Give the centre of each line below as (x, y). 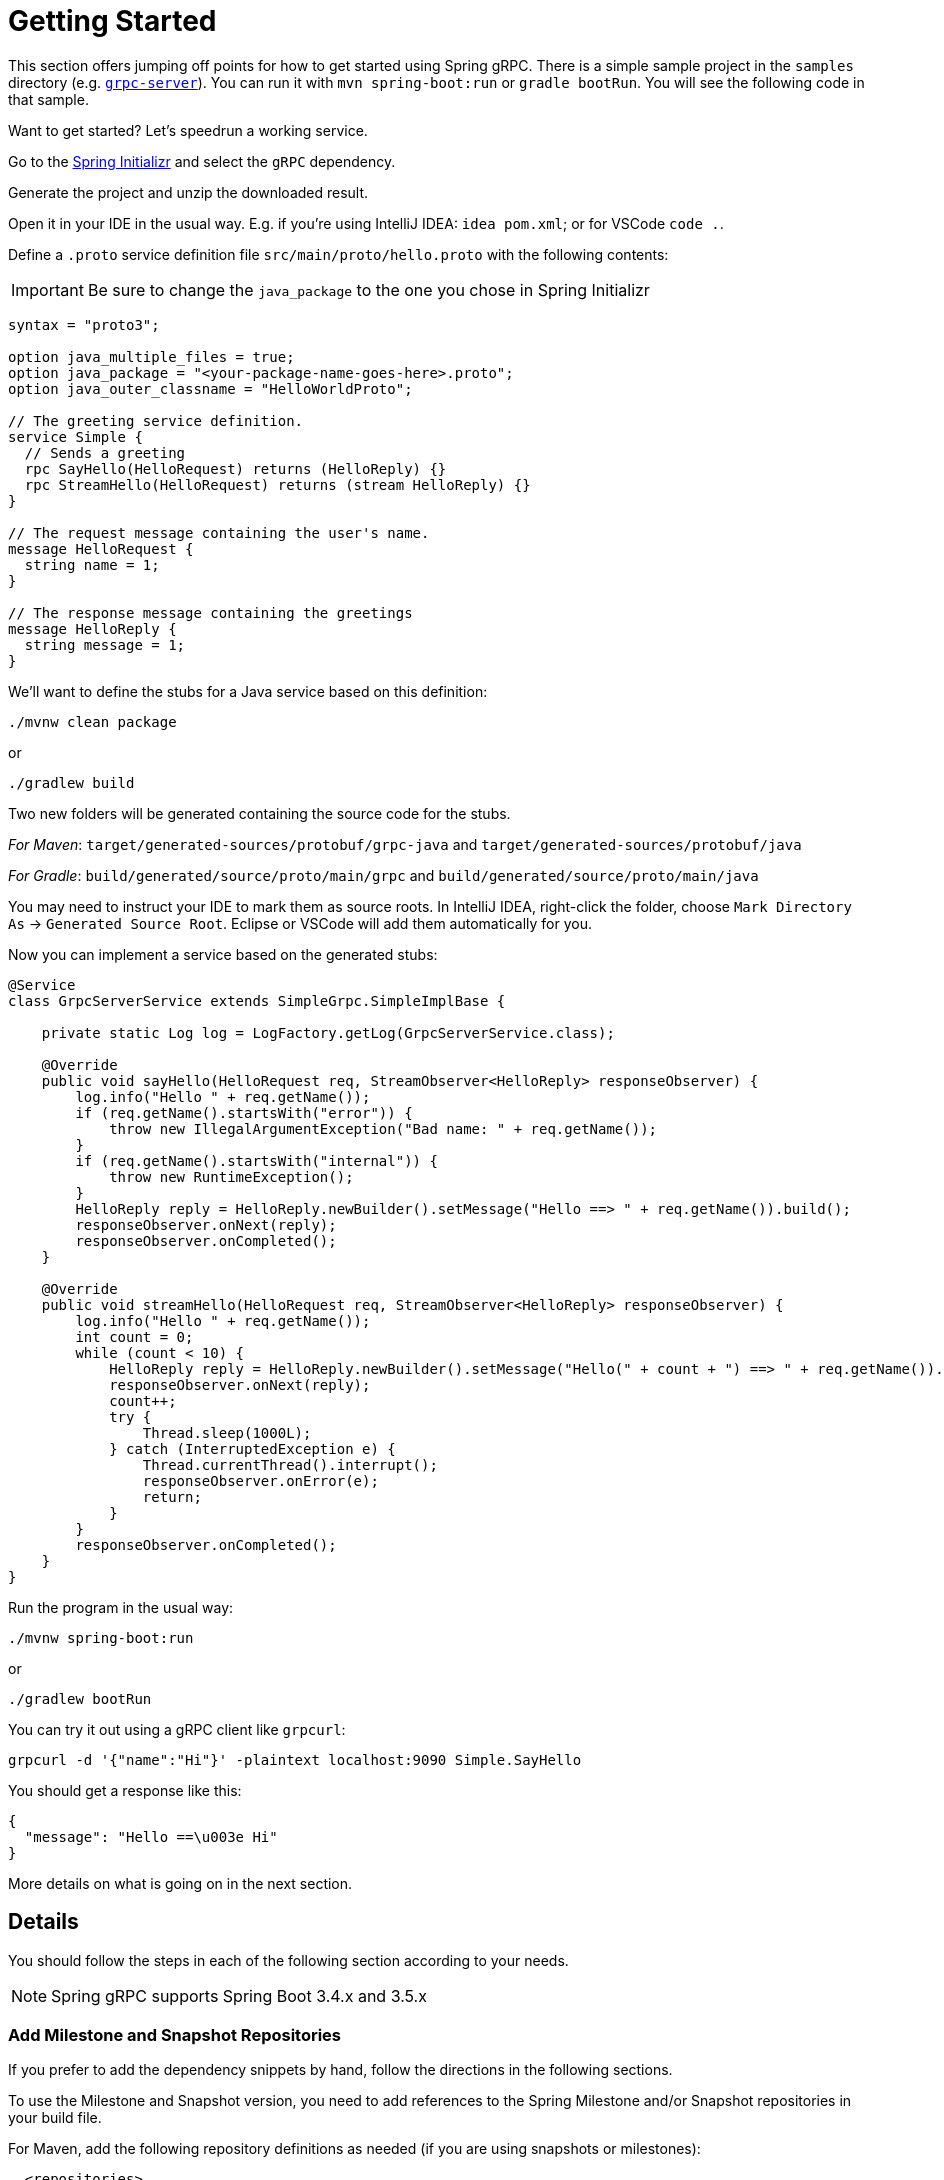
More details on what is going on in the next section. (180, 1883)
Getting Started (112, 21)
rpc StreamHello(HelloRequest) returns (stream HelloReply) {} (277, 484)
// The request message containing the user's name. (219, 532)
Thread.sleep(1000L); (227, 1432)
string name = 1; (92, 564)
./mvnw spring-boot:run (101, 1637)
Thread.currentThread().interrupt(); (290, 1464)
